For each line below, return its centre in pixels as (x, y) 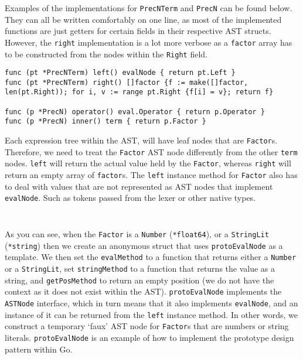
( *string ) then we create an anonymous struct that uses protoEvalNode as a (144, 245)
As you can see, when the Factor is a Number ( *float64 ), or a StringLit (137, 233)
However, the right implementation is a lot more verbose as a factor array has (149, 42)
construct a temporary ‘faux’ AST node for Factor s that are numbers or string (147, 326)
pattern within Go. (39, 349)
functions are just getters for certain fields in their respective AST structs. (138, 31)
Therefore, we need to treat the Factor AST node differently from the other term (151, 151)
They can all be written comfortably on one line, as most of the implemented (143, 19)
